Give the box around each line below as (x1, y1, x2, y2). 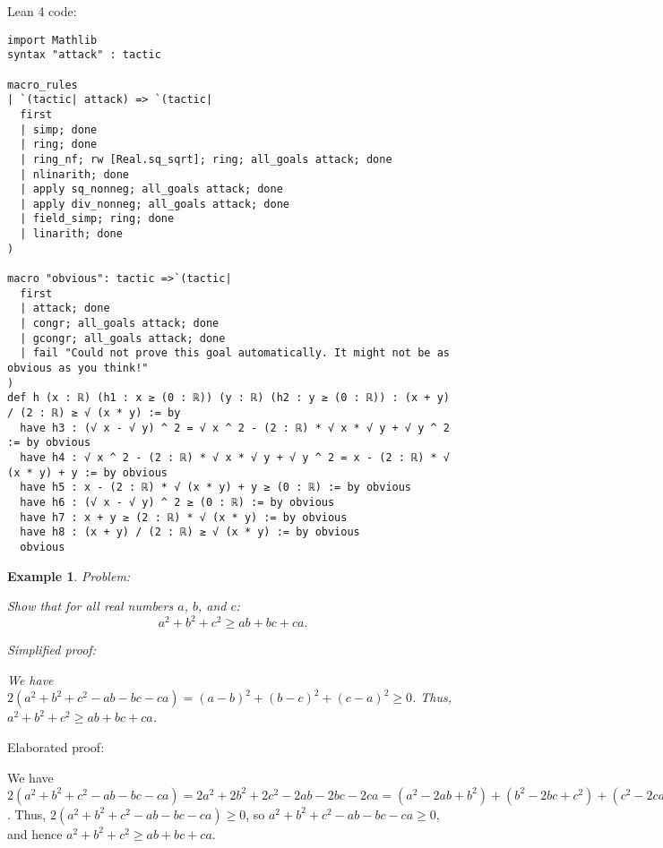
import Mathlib (7, 33, 98, 47)
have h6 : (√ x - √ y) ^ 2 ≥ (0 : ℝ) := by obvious (20, 495, 335, 509)
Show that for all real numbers (7, 596, 174, 615)
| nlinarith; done (20, 167, 130, 181)
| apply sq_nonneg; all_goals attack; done (20, 183, 283, 196)
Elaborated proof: (7, 738, 105, 757)
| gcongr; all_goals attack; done (20, 331, 226, 345)
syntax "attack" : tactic (7, 48, 161, 62)
